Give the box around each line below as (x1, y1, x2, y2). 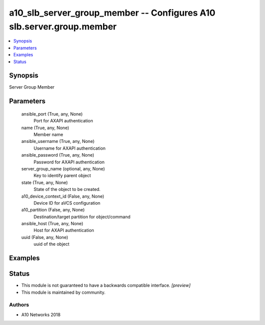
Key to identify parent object (33, 173, 91, 179)
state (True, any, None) (21, 179, 68, 186)
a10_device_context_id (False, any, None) (21, 193, 105, 199)
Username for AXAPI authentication (33, 145, 106, 151)
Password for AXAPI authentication (33, 159, 105, 165)
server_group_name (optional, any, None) (21, 165, 105, 171)
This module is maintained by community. (21, 289, 106, 295)
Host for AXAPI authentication (33, 228, 94, 233)
